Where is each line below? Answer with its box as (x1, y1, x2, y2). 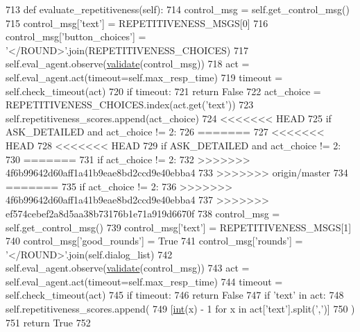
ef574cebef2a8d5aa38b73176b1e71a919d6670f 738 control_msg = (6, 206, 280, 220)
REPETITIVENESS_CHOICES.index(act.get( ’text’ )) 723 (6, 97, 254, 112)
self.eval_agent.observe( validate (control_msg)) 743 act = (6, 260, 250, 275)
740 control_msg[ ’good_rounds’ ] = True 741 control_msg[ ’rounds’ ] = (6, 233, 303, 248)
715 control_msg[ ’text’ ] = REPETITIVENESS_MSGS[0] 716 (6, 15, 268, 30)
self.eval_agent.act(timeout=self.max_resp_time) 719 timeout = (6, 69, 283, 84)
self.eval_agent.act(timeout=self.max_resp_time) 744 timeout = (6, 274, 283, 288)
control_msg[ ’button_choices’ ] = (6, 29, 146, 44)
